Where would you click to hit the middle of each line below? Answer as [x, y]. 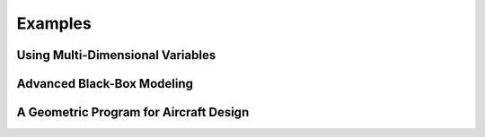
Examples [54, 23]
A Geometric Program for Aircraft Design [133, 112]
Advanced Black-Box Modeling [105, 84]
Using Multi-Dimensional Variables [116, 55]
